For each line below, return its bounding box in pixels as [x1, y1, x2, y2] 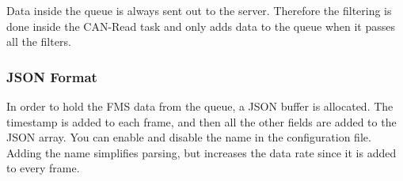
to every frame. [6, 160, 80, 176]
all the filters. [6, 33, 71, 50]
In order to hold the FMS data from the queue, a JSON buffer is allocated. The [6, 98, 393, 114]
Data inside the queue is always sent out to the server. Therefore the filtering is [6, 2, 392, 18]
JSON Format [6, 66, 97, 86]
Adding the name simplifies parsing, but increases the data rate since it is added [6, 144, 397, 160]
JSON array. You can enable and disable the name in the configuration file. [6, 129, 371, 145]
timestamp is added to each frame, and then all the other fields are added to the [6, 113, 397, 130]
